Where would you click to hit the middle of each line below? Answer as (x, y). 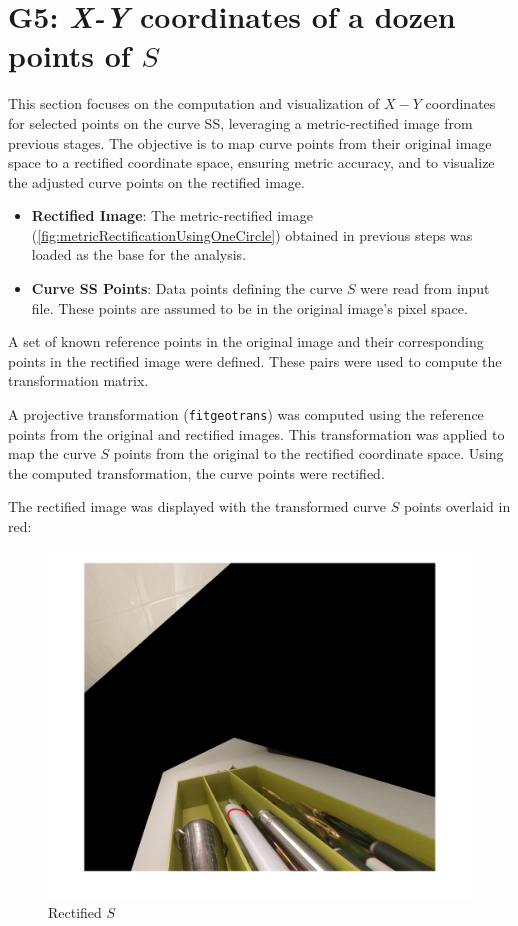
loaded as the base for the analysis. (139, 254)
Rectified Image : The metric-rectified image (172, 215)
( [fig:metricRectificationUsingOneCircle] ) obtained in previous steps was (252, 234)
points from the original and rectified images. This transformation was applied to (256, 433)
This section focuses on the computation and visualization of (194, 103)
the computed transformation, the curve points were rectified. (196, 472)
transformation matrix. (78, 380)
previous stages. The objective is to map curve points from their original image (250, 142)
